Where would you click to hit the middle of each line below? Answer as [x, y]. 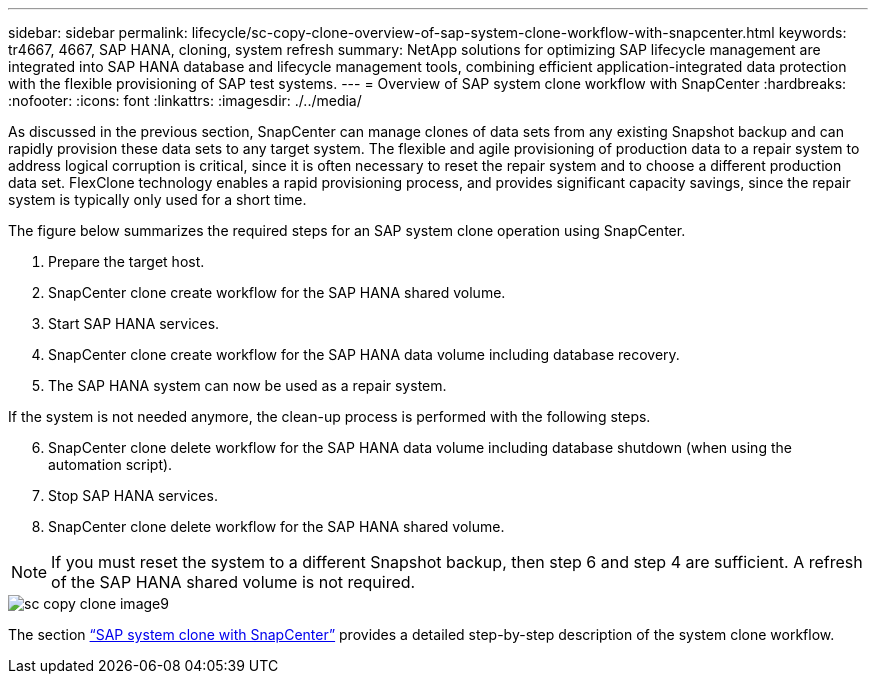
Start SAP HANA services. [134, 323]
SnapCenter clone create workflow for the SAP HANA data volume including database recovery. [364, 354]
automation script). [110, 464]
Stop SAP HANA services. [133, 495]
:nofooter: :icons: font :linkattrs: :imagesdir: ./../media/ [185, 100]
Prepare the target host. [126, 261]
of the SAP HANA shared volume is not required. [233, 582]
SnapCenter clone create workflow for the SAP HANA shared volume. [277, 292]
